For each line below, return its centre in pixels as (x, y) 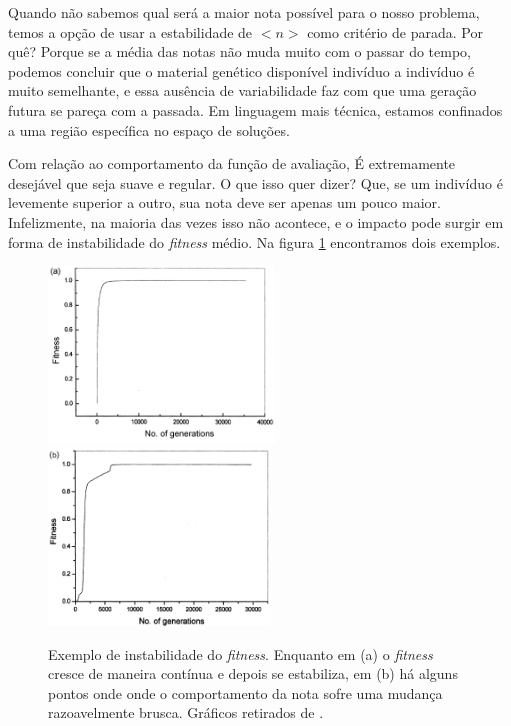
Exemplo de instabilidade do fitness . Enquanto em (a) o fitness (240, 653)
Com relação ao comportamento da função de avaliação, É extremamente (232, 163)
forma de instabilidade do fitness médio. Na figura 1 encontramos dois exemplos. (254, 241)
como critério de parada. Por (395, 31)
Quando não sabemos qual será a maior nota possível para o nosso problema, (244, 12)
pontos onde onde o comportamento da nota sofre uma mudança (245, 692)
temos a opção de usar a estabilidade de (130, 31)
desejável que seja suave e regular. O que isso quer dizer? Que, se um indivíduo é (255, 182)
